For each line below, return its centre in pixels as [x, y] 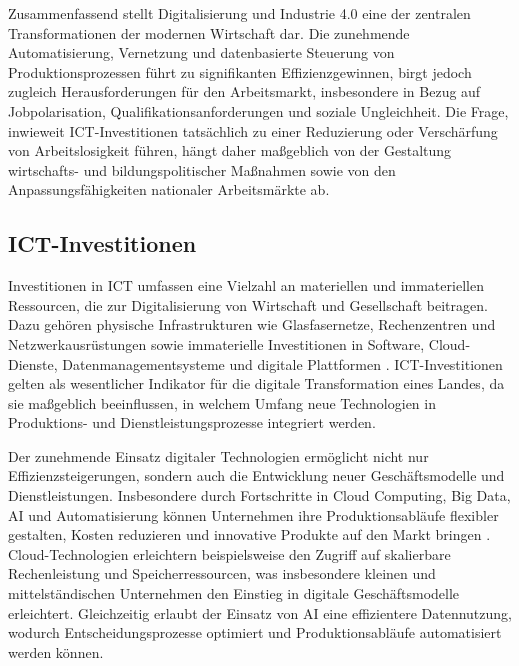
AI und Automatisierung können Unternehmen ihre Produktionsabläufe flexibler [253, 514]
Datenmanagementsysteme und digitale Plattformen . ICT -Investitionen [282, 363]
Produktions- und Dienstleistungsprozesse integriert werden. [192, 422]
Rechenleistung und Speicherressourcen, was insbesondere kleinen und [222, 573]
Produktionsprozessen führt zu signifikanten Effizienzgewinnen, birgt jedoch [240, 71]
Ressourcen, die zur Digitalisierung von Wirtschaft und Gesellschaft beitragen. [248, 304]
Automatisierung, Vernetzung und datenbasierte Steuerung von [201, 52]
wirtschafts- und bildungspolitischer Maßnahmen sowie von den [202, 169]
